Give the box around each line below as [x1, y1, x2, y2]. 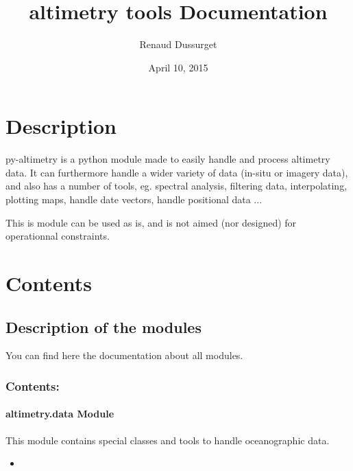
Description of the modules [5, 316, 202, 337]
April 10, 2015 [148, 60, 208, 74]
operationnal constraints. [5, 229, 110, 243]
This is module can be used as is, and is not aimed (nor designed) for [5, 215, 297, 229]
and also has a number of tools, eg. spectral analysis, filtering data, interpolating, [5, 179, 348, 193]
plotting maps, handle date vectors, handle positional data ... [5, 192, 263, 207]
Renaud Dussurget [139, 37, 217, 51]
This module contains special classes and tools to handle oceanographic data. [5, 433, 330, 447]
